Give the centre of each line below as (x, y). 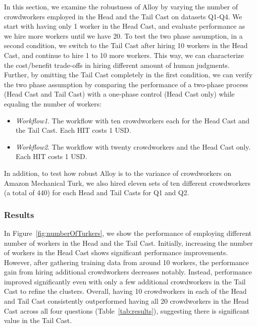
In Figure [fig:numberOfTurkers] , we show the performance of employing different (128, 233)
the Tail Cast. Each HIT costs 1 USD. (73, 130)
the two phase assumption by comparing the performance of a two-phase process (126, 84)
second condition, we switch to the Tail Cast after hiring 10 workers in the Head (126, 45)
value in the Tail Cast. (38, 320)
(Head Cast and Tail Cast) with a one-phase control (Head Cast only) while (119, 94)
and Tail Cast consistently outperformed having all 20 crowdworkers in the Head (127, 301)
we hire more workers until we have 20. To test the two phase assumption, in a (123, 35)
